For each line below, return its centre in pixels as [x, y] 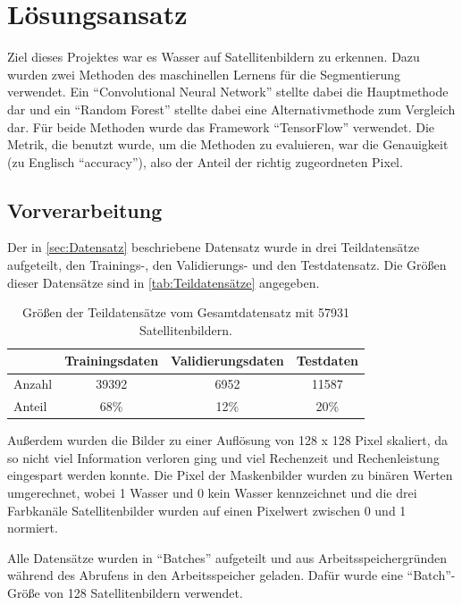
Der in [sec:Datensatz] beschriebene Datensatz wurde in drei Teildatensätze [214, 247]
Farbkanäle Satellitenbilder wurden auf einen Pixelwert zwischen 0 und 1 [207, 510]
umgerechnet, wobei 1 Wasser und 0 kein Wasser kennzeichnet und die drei [212, 493]
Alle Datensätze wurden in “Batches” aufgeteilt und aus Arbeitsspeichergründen [227, 557]
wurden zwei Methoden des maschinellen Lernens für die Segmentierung [204, 74]
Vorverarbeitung [85, 210]
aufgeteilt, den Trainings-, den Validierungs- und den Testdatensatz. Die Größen [227, 265]
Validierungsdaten [227, 361]
